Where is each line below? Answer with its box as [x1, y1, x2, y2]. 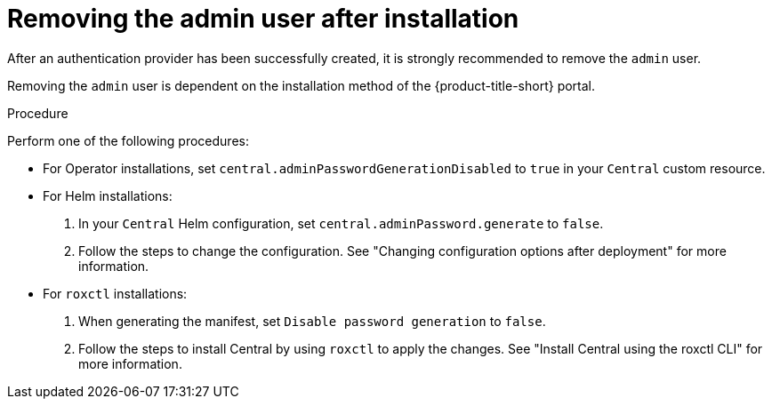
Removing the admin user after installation [7, 4, 519, 34]
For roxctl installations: [43, 285, 188, 301]
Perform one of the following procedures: [7, 132, 249, 148]
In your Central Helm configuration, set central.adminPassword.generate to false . [78, 215, 604, 231]
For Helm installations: [43, 187, 173, 203]
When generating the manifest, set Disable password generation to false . [78, 313, 546, 329]
